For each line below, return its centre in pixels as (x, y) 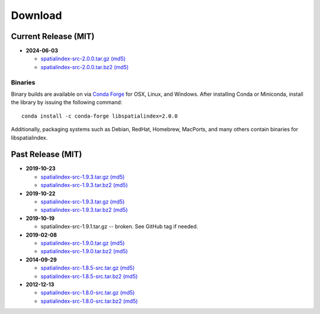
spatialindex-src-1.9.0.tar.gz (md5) (83, 243)
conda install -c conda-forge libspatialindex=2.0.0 (100, 116)
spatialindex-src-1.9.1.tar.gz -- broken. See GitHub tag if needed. (119, 226)
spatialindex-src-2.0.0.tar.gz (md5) (83, 59)
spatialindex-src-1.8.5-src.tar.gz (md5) (88, 268)
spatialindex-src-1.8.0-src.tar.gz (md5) (88, 293)
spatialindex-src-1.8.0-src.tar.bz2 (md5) (89, 301)
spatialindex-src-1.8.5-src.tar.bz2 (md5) (89, 276)
